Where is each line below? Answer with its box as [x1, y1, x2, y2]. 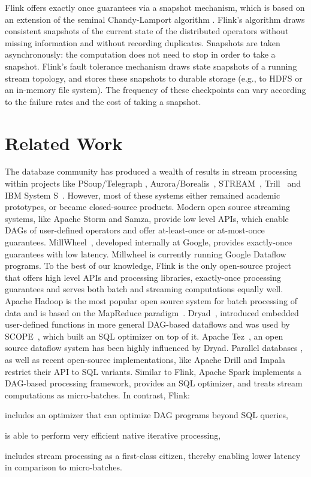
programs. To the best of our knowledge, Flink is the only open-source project [5, 259, 291, 272]
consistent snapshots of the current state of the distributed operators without [5, 25, 289, 37]
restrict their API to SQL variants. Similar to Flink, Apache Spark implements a [5, 365, 301, 377]
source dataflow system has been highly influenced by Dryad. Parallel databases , [5, 341, 303, 354]
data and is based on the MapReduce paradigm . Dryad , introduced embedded [5, 306, 299, 319]
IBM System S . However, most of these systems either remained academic [5, 188, 280, 201]
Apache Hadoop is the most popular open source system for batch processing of [5, 295, 297, 307]
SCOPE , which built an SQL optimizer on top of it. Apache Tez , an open [5, 329, 283, 342]
